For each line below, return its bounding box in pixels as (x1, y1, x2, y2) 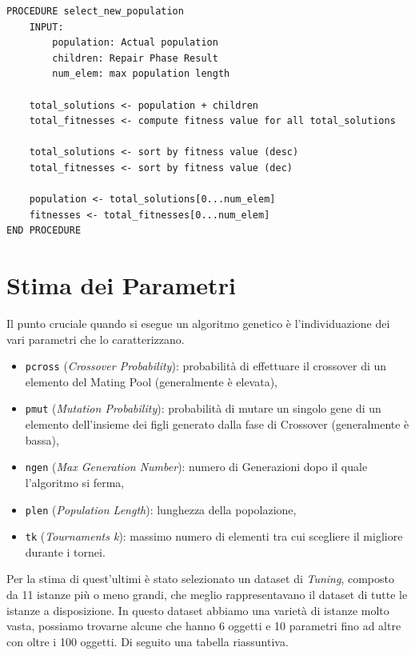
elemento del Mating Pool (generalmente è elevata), (25, 373, 277, 389)
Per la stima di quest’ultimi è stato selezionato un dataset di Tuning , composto (6, 570, 395, 587)
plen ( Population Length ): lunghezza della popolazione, (25, 501, 297, 517)
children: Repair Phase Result (52, 52, 218, 64)
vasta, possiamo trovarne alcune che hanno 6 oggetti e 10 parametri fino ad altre (6, 617, 401, 634)
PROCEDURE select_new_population (6, 6, 184, 17)
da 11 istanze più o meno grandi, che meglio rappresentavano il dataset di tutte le (6, 586, 408, 603)
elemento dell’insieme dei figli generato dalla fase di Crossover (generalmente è (25, 416, 409, 433)
